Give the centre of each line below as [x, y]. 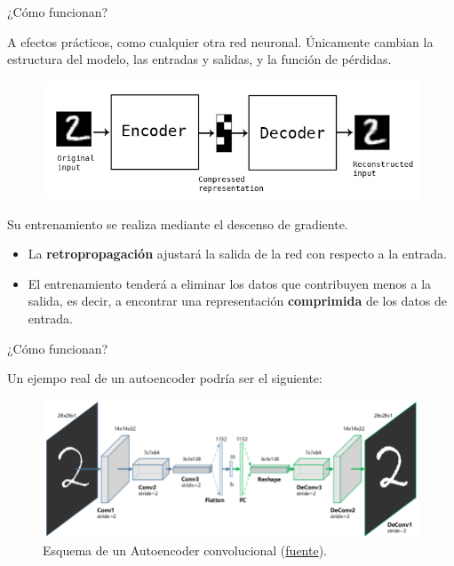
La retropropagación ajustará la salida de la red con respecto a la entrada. [238, 254]
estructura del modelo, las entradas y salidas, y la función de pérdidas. [199, 59]
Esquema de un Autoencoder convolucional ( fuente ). [185, 550]
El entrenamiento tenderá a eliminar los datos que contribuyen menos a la [230, 283]
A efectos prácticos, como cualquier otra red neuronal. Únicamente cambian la [220, 41]
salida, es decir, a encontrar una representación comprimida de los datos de [238, 301]
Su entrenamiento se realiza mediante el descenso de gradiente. [178, 223]
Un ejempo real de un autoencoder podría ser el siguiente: [165, 378]
